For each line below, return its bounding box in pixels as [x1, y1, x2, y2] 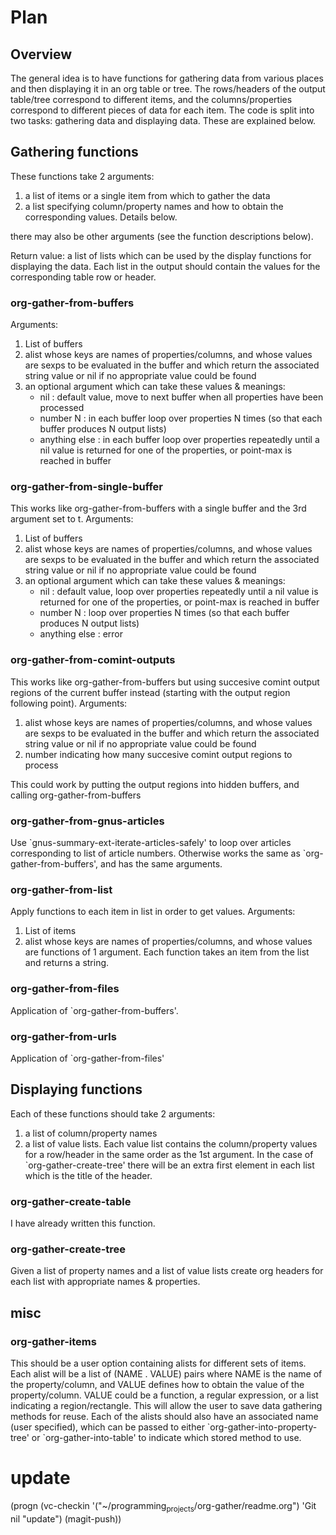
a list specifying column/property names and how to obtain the [24, 200, 284, 212]
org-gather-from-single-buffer [10, 480, 164, 494]
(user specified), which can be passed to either [10, 1421, 205, 1433]
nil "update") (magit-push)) [10, 1512, 122, 1525]
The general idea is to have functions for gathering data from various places [10, 72, 324, 84]
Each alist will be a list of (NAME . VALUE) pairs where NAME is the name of [10, 1367, 323, 1380]
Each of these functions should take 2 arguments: [10, 1107, 216, 1120]
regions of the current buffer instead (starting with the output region [10, 686, 291, 698]
